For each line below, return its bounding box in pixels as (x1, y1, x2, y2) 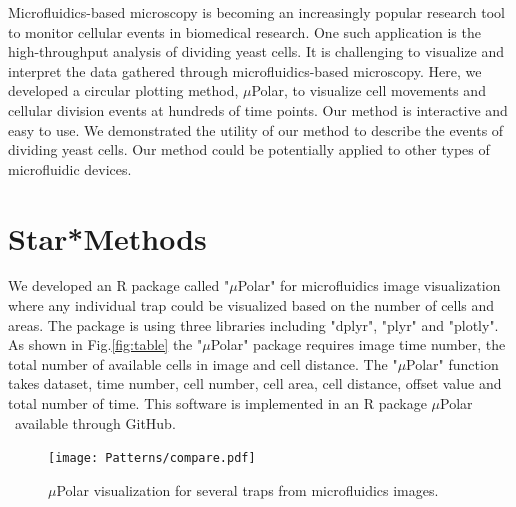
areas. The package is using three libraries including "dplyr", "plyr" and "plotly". (8, 314, 499, 335)
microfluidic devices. (8, 158, 132, 179)
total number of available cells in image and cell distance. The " (8, 353, 398, 374)
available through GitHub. (14, 412, 176, 433)
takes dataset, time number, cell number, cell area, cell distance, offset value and (8, 373, 502, 394)
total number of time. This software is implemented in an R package (8, 393, 427, 414)
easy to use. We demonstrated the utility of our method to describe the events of (8, 119, 504, 140)
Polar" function (406, 353, 499, 374)
